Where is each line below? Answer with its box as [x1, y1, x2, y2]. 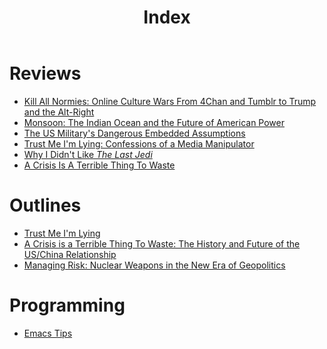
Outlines [9, 194, 82, 217]
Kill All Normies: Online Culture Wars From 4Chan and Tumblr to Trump [23, 95, 317, 107]
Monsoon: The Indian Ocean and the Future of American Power [23, 116, 285, 128]
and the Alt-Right [23, 106, 95, 118]
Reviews [9, 62, 82, 85]
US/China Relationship [23, 248, 117, 260]
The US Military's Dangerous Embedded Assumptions [23, 127, 246, 139]
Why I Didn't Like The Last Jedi [23, 148, 153, 160]
